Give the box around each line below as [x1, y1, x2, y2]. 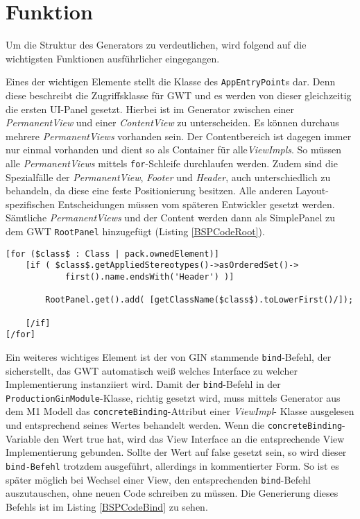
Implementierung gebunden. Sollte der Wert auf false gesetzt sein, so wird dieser [6, 445, 347, 459]
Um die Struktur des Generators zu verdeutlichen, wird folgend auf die [6, 37, 307, 52]
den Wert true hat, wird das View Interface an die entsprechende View [44, 431, 345, 445]
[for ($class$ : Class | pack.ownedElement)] [6, 248, 219, 259]
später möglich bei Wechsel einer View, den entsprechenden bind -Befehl [6, 472, 311, 486]
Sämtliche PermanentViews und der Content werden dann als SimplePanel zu [6, 210, 336, 225]
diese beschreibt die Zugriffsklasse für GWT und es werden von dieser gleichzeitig [6, 87, 352, 102]
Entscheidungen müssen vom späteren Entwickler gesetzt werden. [58, 196, 335, 211]
